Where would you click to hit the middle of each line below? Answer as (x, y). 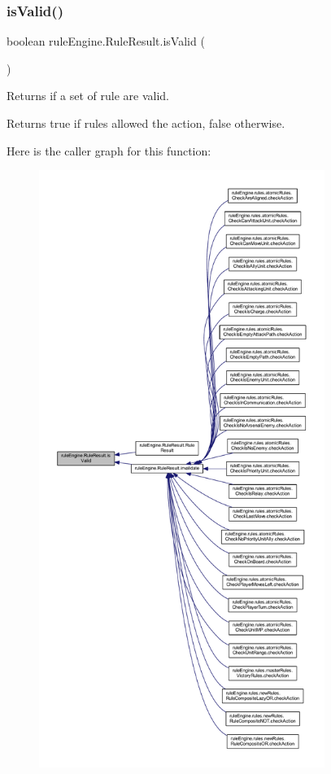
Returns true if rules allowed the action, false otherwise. (146, 123)
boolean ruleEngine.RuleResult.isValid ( (106, 41)
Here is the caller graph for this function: (109, 150)
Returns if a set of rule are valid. (88, 96)
